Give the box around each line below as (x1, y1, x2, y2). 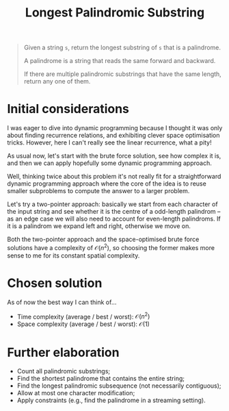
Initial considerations (7, 101, 130, 117)
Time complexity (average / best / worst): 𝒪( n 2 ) (16, 311, 150, 321)
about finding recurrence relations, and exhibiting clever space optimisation (7, 132, 220, 140)
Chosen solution (7, 275, 103, 290)
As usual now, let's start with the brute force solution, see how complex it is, (7, 152, 221, 160)
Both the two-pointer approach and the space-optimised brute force (7, 235, 200, 244)
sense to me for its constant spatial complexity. (7, 251, 140, 260)
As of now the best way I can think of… (7, 298, 117, 306)
